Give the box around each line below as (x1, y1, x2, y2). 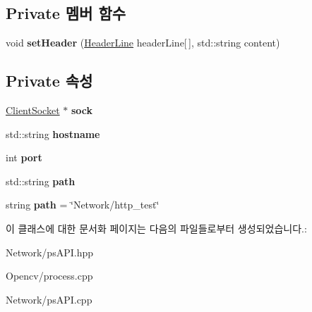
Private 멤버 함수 (6, 2, 126, 24)
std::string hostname (6, 126, 100, 141)
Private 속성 (6, 70, 93, 92)
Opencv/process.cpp (6, 268, 93, 283)
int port (6, 150, 42, 165)
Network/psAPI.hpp (6, 244, 93, 259)
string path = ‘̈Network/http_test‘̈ (6, 197, 160, 212)
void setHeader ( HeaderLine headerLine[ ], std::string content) (6, 35, 280, 50)
